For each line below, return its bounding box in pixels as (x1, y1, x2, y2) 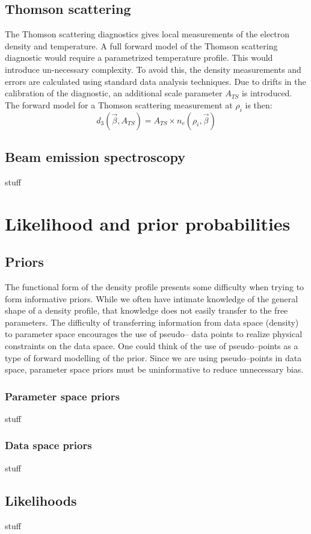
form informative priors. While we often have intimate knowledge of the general (5, 292, 298, 305)
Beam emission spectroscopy (5, 147, 186, 166)
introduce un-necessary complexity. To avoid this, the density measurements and (5, 63, 301, 75)
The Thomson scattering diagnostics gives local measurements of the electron (5, 28, 290, 40)
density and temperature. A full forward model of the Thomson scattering (5, 39, 278, 52)
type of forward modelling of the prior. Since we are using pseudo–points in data (5, 351, 302, 364)
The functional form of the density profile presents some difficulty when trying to (5, 280, 304, 293)
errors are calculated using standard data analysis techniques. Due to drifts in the (5, 75, 306, 87)
